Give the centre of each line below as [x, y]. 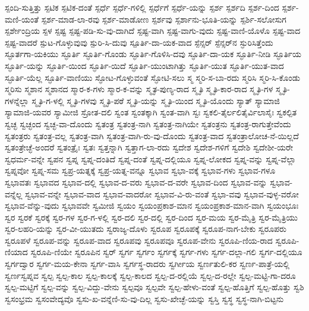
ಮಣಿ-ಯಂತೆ [22, 19]
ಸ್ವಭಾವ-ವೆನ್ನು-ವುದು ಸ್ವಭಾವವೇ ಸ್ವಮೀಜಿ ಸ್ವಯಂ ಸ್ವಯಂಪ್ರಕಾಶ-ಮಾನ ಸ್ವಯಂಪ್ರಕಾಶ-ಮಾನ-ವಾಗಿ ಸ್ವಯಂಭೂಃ [152, 205]
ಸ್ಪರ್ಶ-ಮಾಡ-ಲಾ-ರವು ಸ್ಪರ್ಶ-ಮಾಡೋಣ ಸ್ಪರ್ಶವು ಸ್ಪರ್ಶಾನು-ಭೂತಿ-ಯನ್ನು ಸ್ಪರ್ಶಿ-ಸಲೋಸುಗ [164, 19]
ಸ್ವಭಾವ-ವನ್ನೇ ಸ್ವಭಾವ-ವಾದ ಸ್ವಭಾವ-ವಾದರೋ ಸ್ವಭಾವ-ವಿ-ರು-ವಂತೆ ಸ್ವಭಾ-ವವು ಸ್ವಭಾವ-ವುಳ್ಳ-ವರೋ [162, 194]
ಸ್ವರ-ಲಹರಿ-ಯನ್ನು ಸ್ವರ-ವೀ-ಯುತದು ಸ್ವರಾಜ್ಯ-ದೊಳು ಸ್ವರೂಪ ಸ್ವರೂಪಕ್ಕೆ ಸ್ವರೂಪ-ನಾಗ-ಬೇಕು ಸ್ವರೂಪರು [146, 229]
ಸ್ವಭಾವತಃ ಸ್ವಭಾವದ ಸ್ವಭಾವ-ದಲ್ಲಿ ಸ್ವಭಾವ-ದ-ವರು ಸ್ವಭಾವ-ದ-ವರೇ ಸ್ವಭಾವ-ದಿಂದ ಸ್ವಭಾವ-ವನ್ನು [136, 182]
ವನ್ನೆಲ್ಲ [14, 194]
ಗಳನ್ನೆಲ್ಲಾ [17, 100]
